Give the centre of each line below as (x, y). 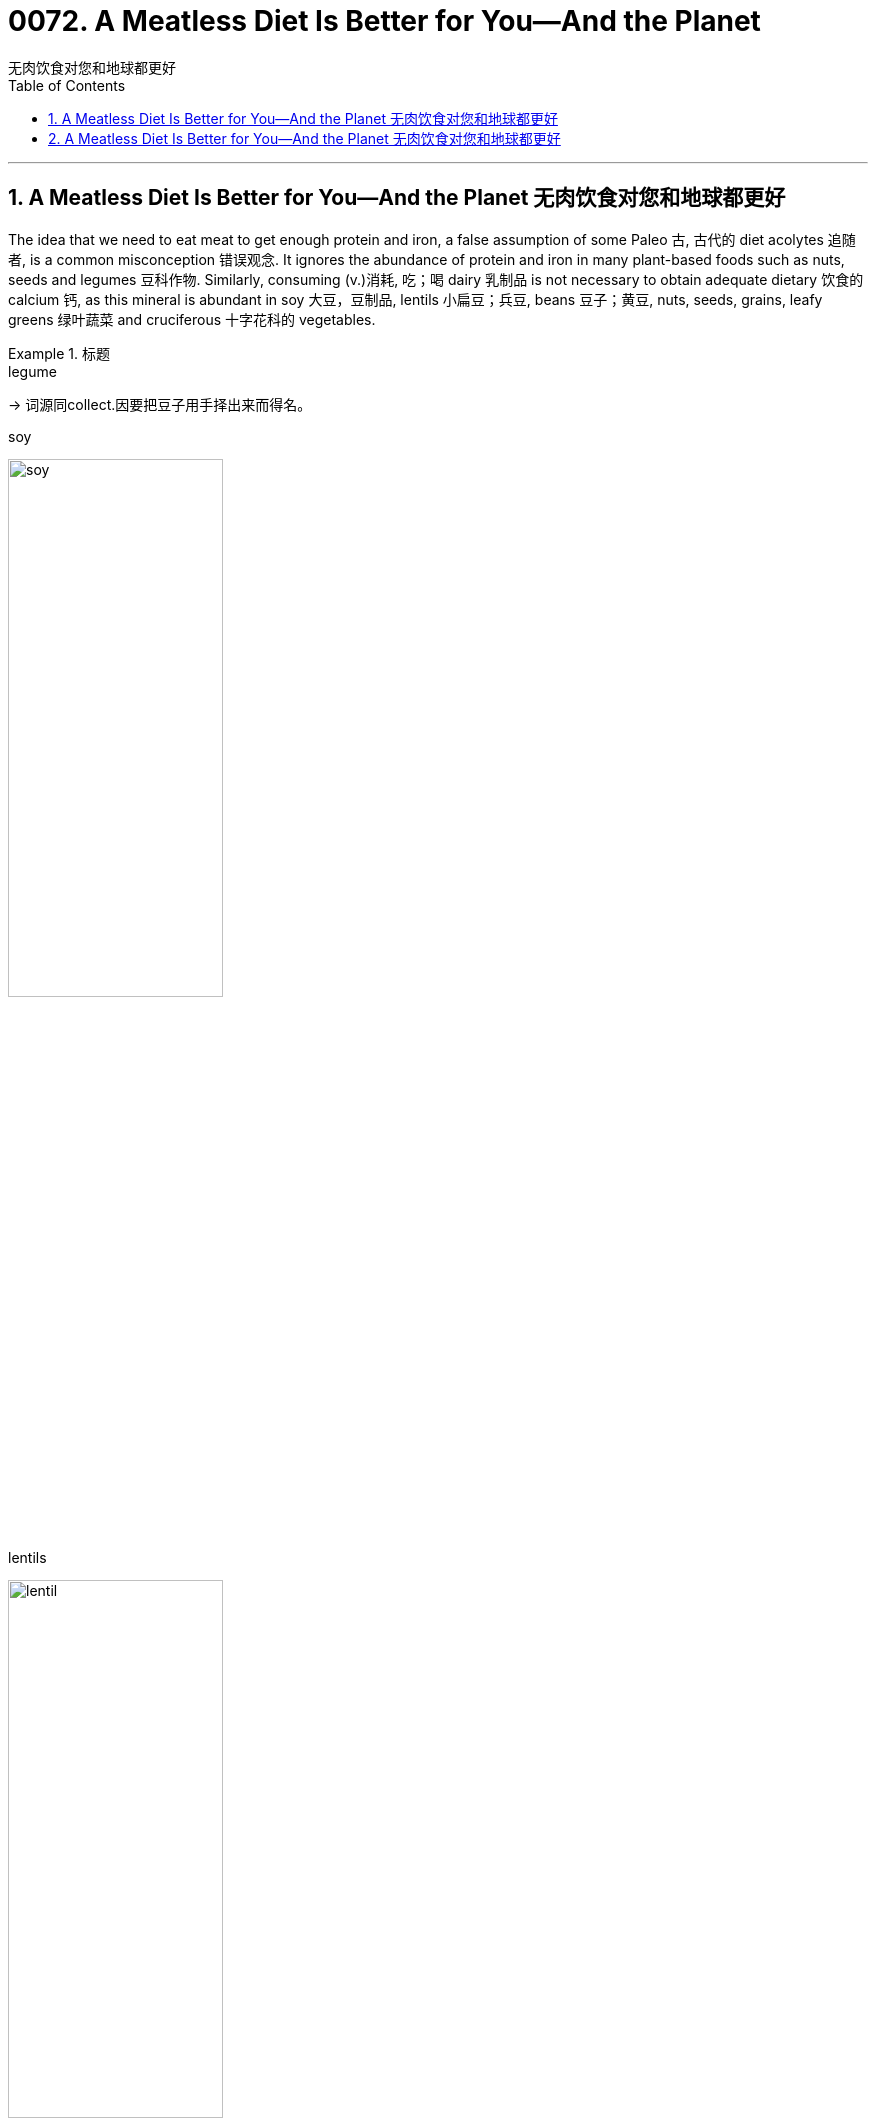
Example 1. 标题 (59, 353)
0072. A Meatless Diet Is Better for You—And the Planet (384, 21)
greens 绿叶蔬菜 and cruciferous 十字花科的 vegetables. (192, 319)
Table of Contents (67, 85)
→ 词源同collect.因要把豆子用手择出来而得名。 (160, 404)
